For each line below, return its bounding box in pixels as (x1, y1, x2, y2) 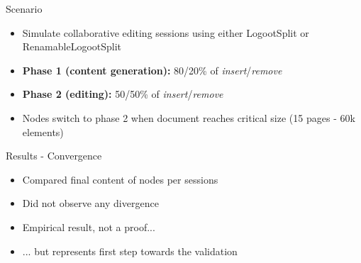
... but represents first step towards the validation (22, 243, 238, 258)
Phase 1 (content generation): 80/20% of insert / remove (22, 62, 282, 77)
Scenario (6, 1, 43, 16)
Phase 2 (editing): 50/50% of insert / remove (22, 86, 223, 101)
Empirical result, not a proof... (22, 219, 155, 234)
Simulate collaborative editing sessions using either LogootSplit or (22, 25, 309, 40)
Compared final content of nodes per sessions (22, 172, 218, 186)
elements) (22, 124, 64, 139)
